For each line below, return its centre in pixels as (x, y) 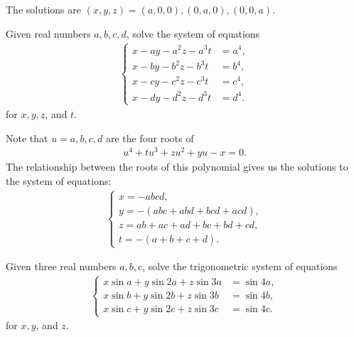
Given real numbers (48, 33)
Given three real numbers (61, 266)
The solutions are (43, 9)
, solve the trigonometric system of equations (240, 266)
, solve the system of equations (193, 33)
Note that (27, 138)
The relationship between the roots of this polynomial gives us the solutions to (177, 167)
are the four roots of (150, 138)
